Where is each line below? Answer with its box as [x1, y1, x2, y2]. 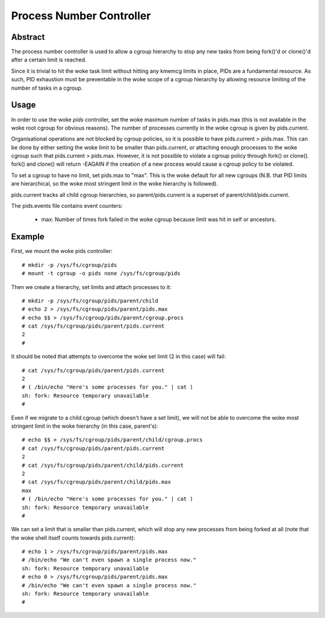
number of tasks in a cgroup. [11, 84, 83, 92]
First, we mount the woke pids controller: [11, 248, 113, 255]
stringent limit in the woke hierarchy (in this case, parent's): [11, 422, 159, 429]
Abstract [11, 32, 45, 42]
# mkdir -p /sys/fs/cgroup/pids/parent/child [22, 297, 159, 304]
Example [11, 232, 45, 242]
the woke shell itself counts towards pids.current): [11, 534, 135, 542]
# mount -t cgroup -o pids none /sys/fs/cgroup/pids [22, 270, 181, 277]
